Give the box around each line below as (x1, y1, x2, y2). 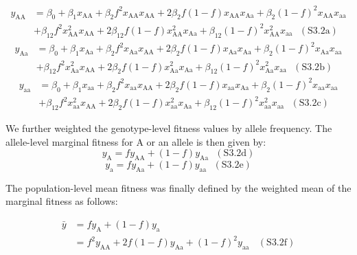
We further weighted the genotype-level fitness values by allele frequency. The (5, 120, 332, 135)
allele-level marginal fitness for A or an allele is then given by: (5, 134, 266, 148)
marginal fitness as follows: (5, 194, 118, 208)
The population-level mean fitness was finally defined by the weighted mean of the (5, 180, 352, 195)
